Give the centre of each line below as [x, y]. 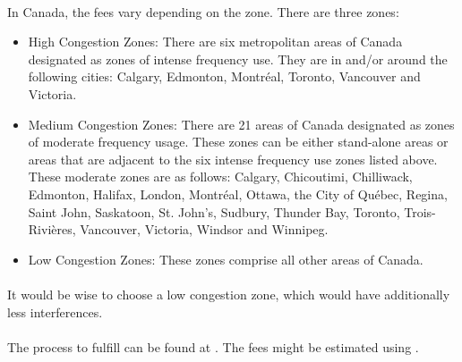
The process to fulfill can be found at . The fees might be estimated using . [213, 346]
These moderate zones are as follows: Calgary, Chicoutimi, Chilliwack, [220, 177]
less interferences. [55, 311]
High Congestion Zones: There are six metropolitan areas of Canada [215, 42]
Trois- [420, 211]
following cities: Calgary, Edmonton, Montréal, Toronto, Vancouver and [224, 76]
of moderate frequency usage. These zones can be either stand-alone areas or [238, 142]
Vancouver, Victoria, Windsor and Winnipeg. [204, 229]
